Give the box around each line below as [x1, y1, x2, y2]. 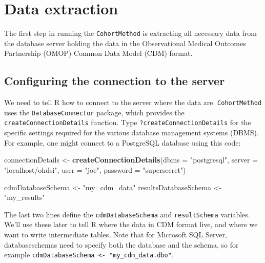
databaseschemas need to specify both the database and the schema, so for [4, 239, 239, 250]
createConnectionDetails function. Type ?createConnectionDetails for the [4, 117, 251, 128]
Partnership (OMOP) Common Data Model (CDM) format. [4, 48, 193, 58]
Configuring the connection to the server [4, 73, 225, 89]
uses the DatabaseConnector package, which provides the [4, 107, 185, 117]
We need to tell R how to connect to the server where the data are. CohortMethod [4, 97, 261, 108]
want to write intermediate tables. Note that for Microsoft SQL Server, [4, 229, 227, 239]
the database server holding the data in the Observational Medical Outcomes [4, 37, 246, 48]
